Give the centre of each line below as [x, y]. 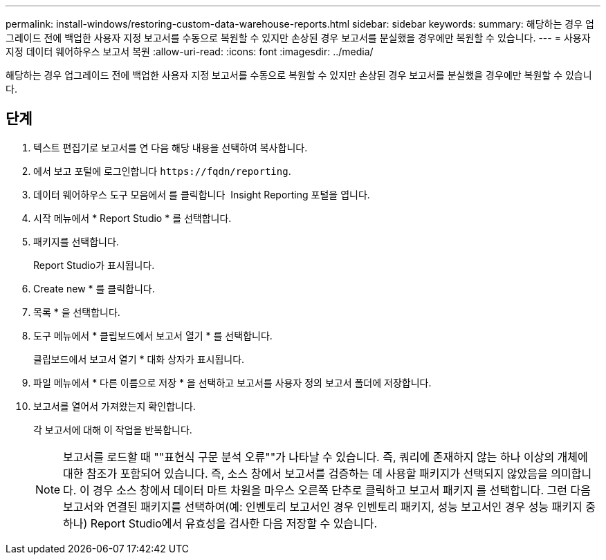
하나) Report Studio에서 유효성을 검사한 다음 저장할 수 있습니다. [220, 523]
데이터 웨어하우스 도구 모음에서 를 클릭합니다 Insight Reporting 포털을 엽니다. [202, 194]
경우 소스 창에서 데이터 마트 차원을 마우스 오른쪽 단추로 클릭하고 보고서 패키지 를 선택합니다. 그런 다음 [342, 490]
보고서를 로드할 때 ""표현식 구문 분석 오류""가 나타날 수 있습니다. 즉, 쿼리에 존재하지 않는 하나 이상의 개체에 [325, 457]
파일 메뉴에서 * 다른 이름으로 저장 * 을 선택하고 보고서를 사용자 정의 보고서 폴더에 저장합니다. [232, 382]
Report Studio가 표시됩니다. [94, 265]
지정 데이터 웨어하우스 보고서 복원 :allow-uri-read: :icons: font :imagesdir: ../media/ [190, 52]
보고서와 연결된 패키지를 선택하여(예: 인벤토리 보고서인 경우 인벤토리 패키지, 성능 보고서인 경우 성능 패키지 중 [329, 506]
